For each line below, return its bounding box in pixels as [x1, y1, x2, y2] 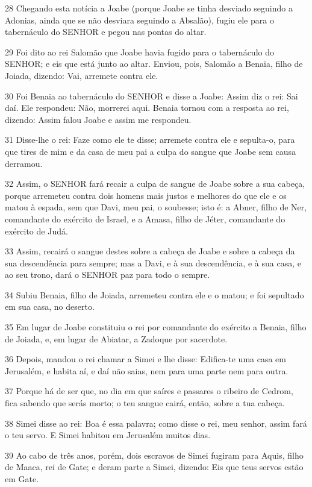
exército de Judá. [5, 224, 68, 237]
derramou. [5, 157, 43, 169]
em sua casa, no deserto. [5, 300, 95, 313]
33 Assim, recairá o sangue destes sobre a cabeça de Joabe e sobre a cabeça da [5, 245, 295, 257]
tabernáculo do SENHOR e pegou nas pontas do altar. [5, 25, 207, 38]
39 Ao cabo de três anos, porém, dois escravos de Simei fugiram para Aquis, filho [5, 448, 304, 461]
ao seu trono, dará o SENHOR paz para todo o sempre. [5, 268, 210, 281]
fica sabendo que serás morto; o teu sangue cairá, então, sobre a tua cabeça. [5, 397, 285, 409]
